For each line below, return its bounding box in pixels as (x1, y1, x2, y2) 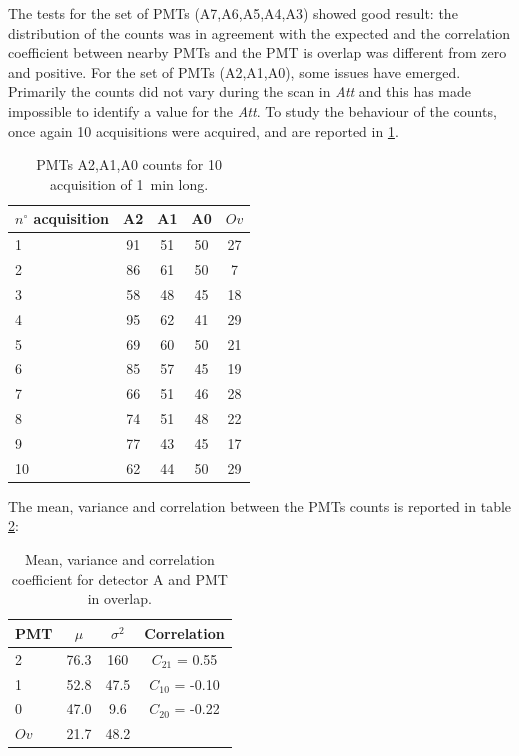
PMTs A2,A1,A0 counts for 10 (36, 154, 223, 175)
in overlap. (87, 588, 152, 609)
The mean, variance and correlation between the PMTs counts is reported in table (8, 495, 512, 516)
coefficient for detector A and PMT (11, 568, 228, 589)
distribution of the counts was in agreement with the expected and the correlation (8, 22, 511, 43)
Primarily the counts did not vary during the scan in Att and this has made (8, 81, 472, 102)
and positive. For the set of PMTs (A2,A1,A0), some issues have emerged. (8, 61, 461, 82)
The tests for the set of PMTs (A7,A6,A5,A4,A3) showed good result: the (8, 3, 458, 23)
